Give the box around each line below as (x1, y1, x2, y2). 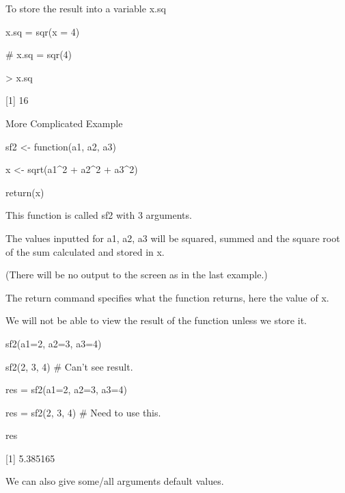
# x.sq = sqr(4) (5, 47, 72, 62)
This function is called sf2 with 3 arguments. (5, 208, 192, 222)
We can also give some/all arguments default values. (5, 474, 224, 488)
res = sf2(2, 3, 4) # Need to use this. (5, 405, 161, 419)
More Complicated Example (5, 116, 123, 130)
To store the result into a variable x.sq (5, 1, 166, 15)
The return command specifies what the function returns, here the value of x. (5, 290, 329, 304)
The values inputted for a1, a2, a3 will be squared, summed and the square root (5, 230, 340, 245)
